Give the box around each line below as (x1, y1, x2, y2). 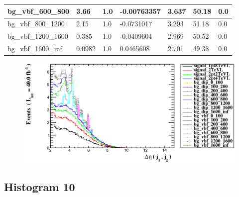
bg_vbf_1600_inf (7, 43, 62, 54)
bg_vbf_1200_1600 (7, 31, 68, 41)
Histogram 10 (4, 179, 75, 195)
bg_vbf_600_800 (7, 5, 70, 16)
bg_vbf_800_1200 (7, 18, 65, 29)
